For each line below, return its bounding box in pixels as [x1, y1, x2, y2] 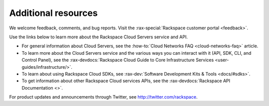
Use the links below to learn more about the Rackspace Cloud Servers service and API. [9, 34, 188, 40]
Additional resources [9, 7, 98, 18]
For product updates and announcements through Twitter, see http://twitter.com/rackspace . [9, 94, 198, 100]
